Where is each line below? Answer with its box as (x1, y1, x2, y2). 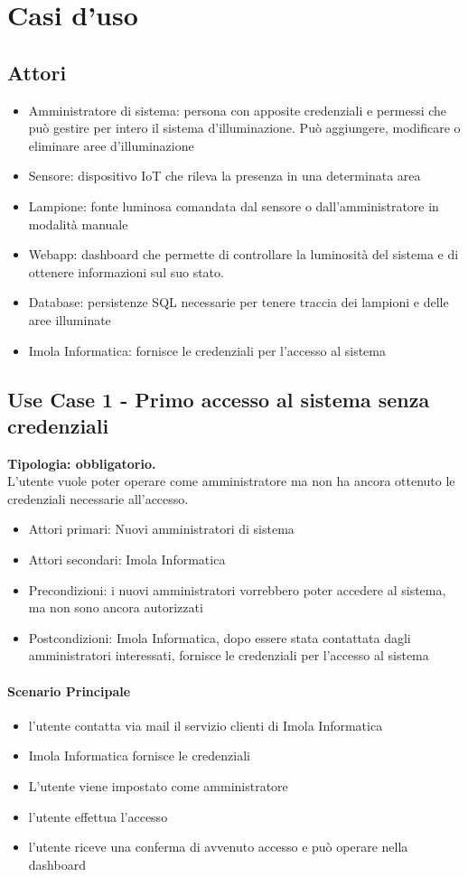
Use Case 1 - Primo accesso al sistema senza (7, 385, 430, 413)
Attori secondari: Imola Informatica (28, 550, 226, 569)
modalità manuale (28, 214, 128, 233)
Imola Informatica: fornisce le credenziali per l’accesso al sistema (28, 341, 387, 359)
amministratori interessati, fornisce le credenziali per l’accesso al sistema (28, 646, 429, 665)
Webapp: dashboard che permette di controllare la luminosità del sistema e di (28, 245, 459, 264)
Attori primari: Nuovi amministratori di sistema (28, 519, 295, 538)
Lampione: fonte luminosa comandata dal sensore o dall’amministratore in (28, 196, 439, 215)
